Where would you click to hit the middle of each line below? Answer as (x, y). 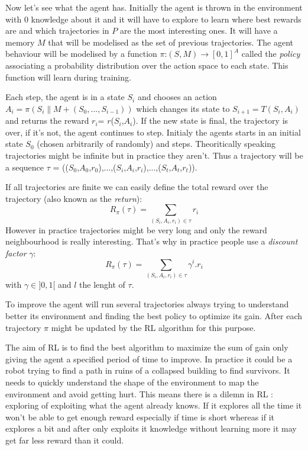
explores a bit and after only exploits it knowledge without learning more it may (151, 428)
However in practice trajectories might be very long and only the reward (136, 229)
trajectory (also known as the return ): (74, 198)
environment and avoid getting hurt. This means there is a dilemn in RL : (140, 393)
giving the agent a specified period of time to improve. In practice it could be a (149, 359)
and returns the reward (47, 120)
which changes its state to (183, 108)
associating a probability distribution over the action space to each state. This (147, 65)
